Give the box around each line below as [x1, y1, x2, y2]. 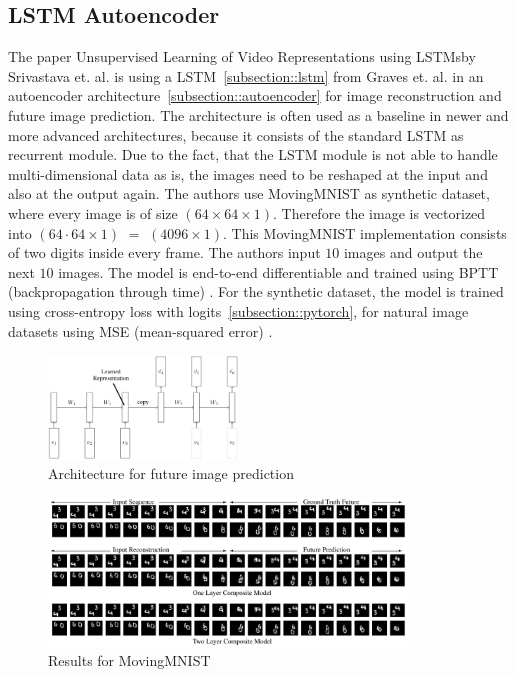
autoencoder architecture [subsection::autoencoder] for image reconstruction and [8, 85, 502, 106]
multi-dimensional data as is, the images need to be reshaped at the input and [8, 163, 488, 184]
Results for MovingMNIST [48, 650, 211, 671]
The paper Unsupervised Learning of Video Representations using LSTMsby [8, 46, 476, 67]
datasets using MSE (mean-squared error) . [8, 320, 273, 341]
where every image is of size [8, 202, 178, 223]
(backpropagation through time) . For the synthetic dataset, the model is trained [8, 281, 504, 302]
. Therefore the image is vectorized [273, 202, 486, 223]
